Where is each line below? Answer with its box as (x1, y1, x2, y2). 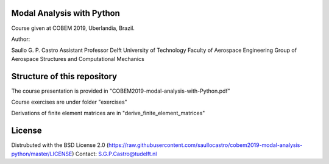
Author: (11, 35, 30, 43)
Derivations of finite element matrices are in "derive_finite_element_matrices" (11, 110, 205, 117)
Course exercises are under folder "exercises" (11, 98, 127, 105)
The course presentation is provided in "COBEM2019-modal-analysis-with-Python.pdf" (11, 87, 231, 94)
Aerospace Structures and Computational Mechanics (11, 55, 144, 62)
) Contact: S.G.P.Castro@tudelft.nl (72, 150, 157, 157)
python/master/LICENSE (11, 150, 73, 157)
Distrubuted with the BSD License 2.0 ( (11, 141, 109, 149)
